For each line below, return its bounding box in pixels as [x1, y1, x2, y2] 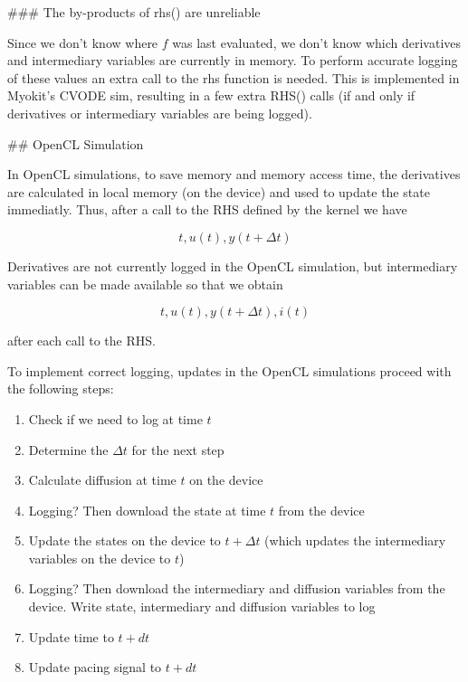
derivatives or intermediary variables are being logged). [7, 103, 312, 122]
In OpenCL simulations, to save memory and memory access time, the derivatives [7, 165, 461, 184]
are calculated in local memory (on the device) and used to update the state [7, 182, 430, 201]
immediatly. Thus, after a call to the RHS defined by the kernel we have [7, 200, 407, 219]
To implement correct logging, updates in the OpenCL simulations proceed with [7, 361, 452, 380]
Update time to [28, 627, 114, 646]
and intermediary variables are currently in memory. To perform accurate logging [7, 51, 458, 70]
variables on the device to [28, 548, 171, 567]
